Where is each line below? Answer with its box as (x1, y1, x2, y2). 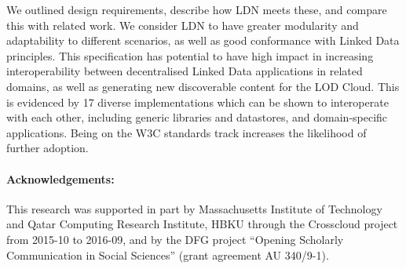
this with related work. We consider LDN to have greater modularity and (6, 16, 359, 33)
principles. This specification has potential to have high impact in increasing (6, 47, 374, 64)
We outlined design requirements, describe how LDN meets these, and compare (6, 2, 387, 17)
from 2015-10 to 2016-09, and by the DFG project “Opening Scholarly (6, 231, 344, 247)
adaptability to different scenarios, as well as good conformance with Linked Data (6, 32, 400, 49)
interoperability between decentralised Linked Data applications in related (6, 63, 363, 79)
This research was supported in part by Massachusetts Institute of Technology (6, 200, 382, 216)
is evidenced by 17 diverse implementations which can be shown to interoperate (6, 93, 389, 110)
